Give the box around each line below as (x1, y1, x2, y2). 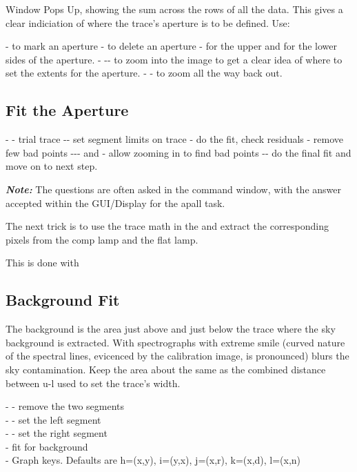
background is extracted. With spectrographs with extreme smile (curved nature (6, 335, 345, 349)
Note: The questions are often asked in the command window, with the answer (6, 181, 341, 196)
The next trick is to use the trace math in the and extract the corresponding (6, 219, 329, 233)
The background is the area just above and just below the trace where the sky (6, 322, 336, 336)
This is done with (6, 255, 79, 270)
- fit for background (6, 439, 88, 453)
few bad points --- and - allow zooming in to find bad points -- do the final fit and (6, 145, 351, 159)
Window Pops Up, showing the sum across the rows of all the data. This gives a (6, 2, 343, 16)
